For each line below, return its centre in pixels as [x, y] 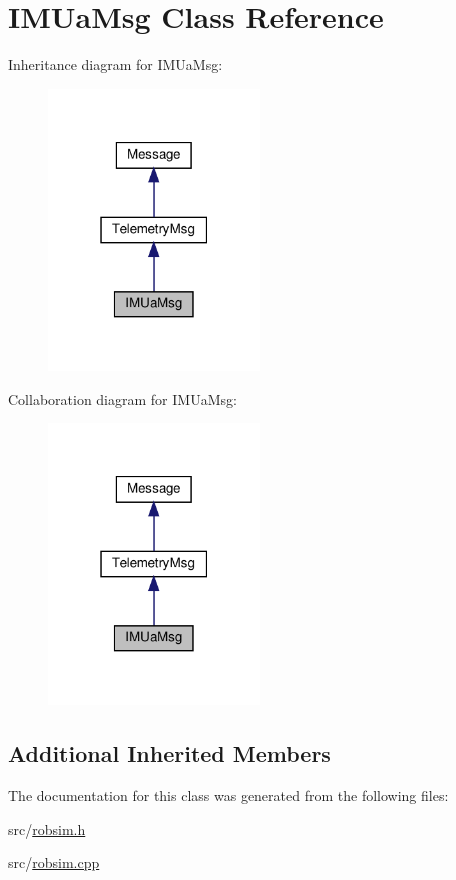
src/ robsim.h [47, 828]
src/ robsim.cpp [54, 862]
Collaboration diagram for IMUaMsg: [122, 398]
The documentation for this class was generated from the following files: [228, 795]
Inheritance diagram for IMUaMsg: [115, 64]
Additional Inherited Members [169, 753]
